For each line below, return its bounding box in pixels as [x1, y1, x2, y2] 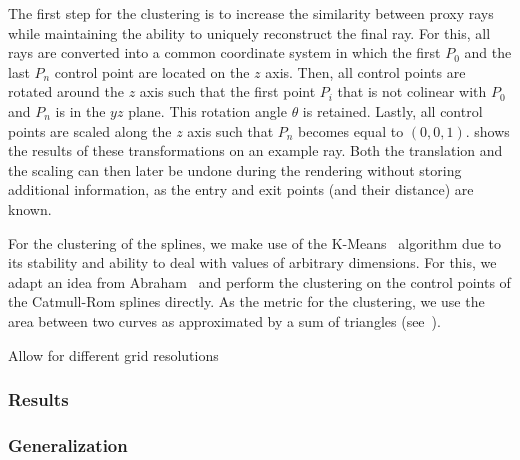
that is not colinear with [337, 81, 487, 102]
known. [8, 198, 52, 219]
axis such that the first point [139, 81, 316, 102]
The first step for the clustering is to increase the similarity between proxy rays [8, 3, 494, 23]
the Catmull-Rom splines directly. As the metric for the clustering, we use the [8, 291, 485, 312]
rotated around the [8, 81, 124, 102]
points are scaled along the [8, 120, 172, 141]
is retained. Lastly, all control [302, 100, 483, 121]
